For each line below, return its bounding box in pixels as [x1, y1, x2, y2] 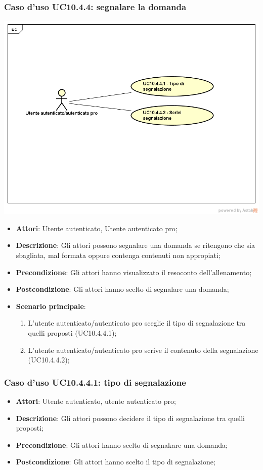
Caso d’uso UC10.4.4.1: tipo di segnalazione [4, 376, 186, 388]
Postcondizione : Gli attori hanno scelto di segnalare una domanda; [16, 284, 229, 294]
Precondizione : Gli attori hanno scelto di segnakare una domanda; [16, 439, 228, 450]
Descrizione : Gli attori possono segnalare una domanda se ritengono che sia [16, 240, 255, 250]
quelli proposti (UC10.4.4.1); [28, 327, 117, 338]
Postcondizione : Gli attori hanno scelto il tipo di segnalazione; [16, 456, 215, 467]
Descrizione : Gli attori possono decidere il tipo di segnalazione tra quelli [16, 412, 245, 423]
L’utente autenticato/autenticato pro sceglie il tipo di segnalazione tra [28, 318, 246, 328]
